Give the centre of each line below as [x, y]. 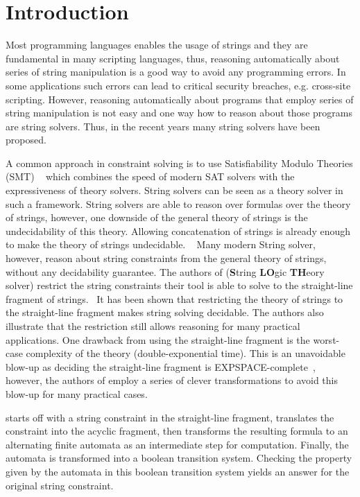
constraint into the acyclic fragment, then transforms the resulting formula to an [177, 431]
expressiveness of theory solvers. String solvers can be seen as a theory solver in [174, 190]
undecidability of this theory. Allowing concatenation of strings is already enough [178, 230]
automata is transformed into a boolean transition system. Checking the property [179, 458]
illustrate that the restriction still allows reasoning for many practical [153, 326]
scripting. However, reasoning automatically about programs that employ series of [180, 99]
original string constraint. [60, 485]
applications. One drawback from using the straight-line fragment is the [158, 339]
